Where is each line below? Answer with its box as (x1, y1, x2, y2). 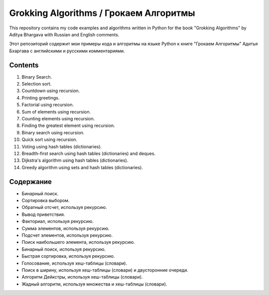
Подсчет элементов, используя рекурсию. (21, 232, 113, 238)
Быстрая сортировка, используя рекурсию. (21, 253, 115, 259)
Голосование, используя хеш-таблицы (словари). (21, 260, 127, 266)
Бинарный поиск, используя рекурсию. (21, 246, 106, 252)
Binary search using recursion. (21, 129, 85, 135)
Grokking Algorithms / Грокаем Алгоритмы (9, 7, 195, 18)
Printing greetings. (21, 95, 60, 100)
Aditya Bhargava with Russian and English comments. (9, 31, 120, 37)
